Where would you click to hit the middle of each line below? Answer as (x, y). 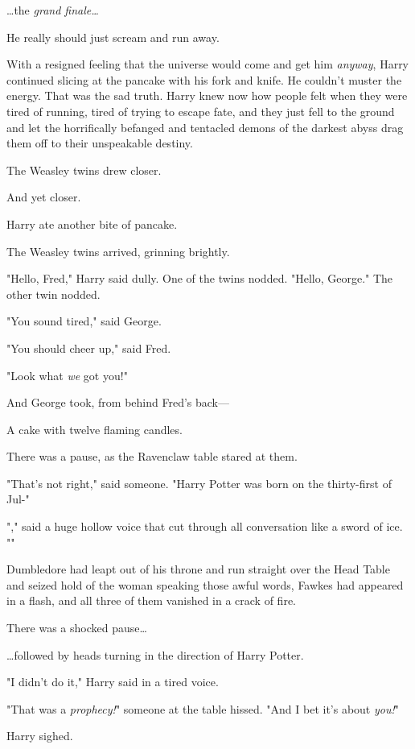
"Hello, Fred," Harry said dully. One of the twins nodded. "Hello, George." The (200, 278)
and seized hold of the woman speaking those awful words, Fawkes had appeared (205, 584)
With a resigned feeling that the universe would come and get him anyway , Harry (208, 64)
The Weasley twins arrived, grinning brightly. (118, 251)
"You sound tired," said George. (84, 321)
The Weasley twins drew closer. (84, 170)
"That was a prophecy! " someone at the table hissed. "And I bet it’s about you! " (203, 708)
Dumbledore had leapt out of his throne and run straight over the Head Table (198, 569)
